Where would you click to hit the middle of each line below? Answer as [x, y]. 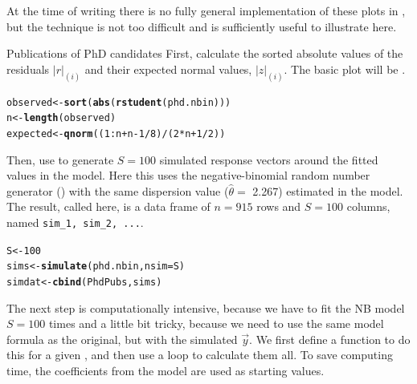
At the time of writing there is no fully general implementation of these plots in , [206, 10]
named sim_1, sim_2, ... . [75, 222]
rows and [279, 206]
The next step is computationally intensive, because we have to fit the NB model [206, 307]
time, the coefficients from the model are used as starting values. [166, 370]
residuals [28, 69]
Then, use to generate [60, 159]
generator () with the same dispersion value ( [118, 190]
